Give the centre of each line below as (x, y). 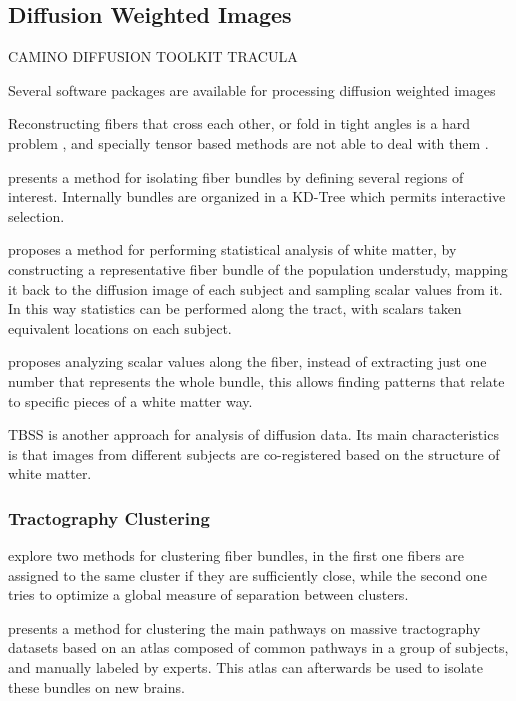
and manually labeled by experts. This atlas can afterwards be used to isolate (246, 667)
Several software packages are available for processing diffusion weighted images (252, 89)
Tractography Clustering (109, 517)
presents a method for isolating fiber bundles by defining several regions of (236, 176)
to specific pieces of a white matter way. (130, 400)
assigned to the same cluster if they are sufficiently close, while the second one (247, 574)
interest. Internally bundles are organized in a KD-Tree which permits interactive (257, 196)
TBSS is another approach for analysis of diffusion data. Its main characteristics (253, 434)
